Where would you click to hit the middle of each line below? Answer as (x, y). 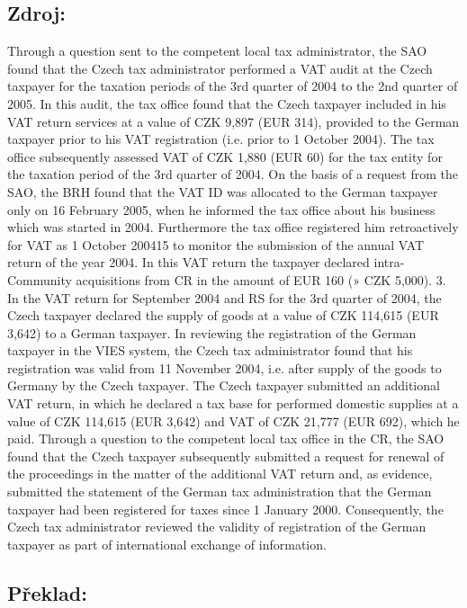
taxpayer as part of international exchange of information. (167, 544)
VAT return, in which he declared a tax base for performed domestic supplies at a (233, 403)
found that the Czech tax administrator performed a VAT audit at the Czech (220, 68)
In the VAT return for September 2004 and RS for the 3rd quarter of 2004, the (225, 297)
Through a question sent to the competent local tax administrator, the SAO (217, 51)
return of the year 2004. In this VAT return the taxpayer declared (189, 262)
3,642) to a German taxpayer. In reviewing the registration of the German (212, 332)
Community (40, 279)
